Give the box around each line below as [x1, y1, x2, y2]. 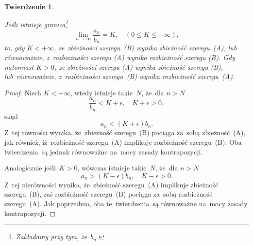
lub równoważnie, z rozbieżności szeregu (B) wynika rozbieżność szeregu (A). [4, 71, 235, 81]
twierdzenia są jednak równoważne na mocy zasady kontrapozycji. [4, 146, 203, 156]
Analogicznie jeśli [4, 163, 56, 173]
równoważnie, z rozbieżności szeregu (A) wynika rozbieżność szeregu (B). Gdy [4, 52, 236, 62]
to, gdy [4, 43, 25, 53]
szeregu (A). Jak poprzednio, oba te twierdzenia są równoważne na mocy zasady [4, 199, 248, 208]
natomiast [4, 61, 34, 72]
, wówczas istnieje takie [77, 163, 147, 173]
